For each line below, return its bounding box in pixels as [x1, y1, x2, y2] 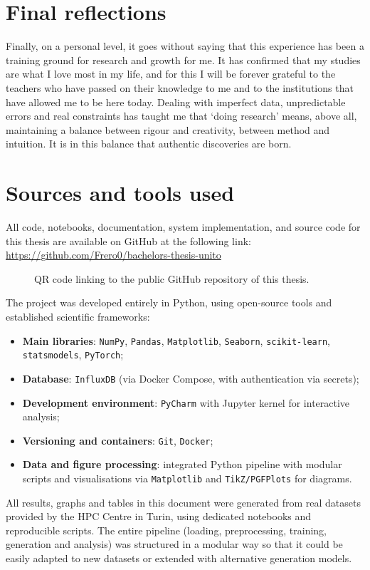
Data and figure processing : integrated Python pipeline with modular [22, 457, 342, 472]
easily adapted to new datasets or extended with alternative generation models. [6, 551, 352, 566]
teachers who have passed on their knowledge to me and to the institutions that [6, 80, 354, 95]
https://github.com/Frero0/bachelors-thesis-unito [6, 247, 221, 262]
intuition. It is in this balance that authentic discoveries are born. [6, 136, 292, 151]
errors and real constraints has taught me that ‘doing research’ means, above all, [6, 108, 357, 123]
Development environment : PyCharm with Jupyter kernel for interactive [22, 395, 350, 410]
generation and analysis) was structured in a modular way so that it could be [6, 537, 343, 551]
